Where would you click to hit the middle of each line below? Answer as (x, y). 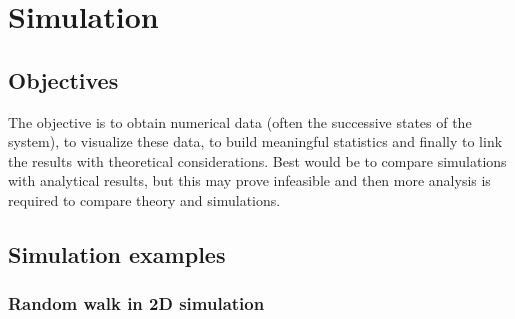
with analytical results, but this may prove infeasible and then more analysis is (249, 180)
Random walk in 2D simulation (136, 303)
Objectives (63, 79)
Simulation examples (117, 253)
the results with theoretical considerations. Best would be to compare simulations (257, 160)
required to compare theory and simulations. (144, 199)
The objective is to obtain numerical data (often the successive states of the (240, 121)
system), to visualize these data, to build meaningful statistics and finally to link (255, 141)
